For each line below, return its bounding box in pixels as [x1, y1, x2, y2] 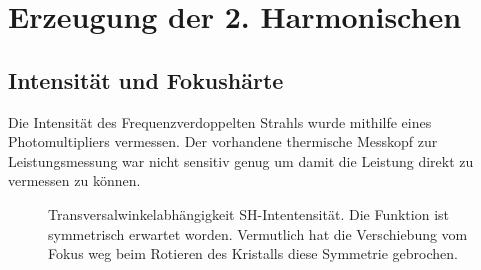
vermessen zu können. [8, 170, 141, 191]
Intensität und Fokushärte [8, 64, 284, 95]
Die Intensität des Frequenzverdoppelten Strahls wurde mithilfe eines [8, 111, 432, 132]
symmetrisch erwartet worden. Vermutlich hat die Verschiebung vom [48, 223, 468, 244]
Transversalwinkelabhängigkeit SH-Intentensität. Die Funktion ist [48, 203, 449, 224]
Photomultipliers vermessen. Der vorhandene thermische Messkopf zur [8, 131, 438, 152]
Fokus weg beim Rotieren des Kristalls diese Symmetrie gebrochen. [48, 243, 459, 264]
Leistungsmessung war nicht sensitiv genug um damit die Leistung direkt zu [8, 150, 474, 171]
